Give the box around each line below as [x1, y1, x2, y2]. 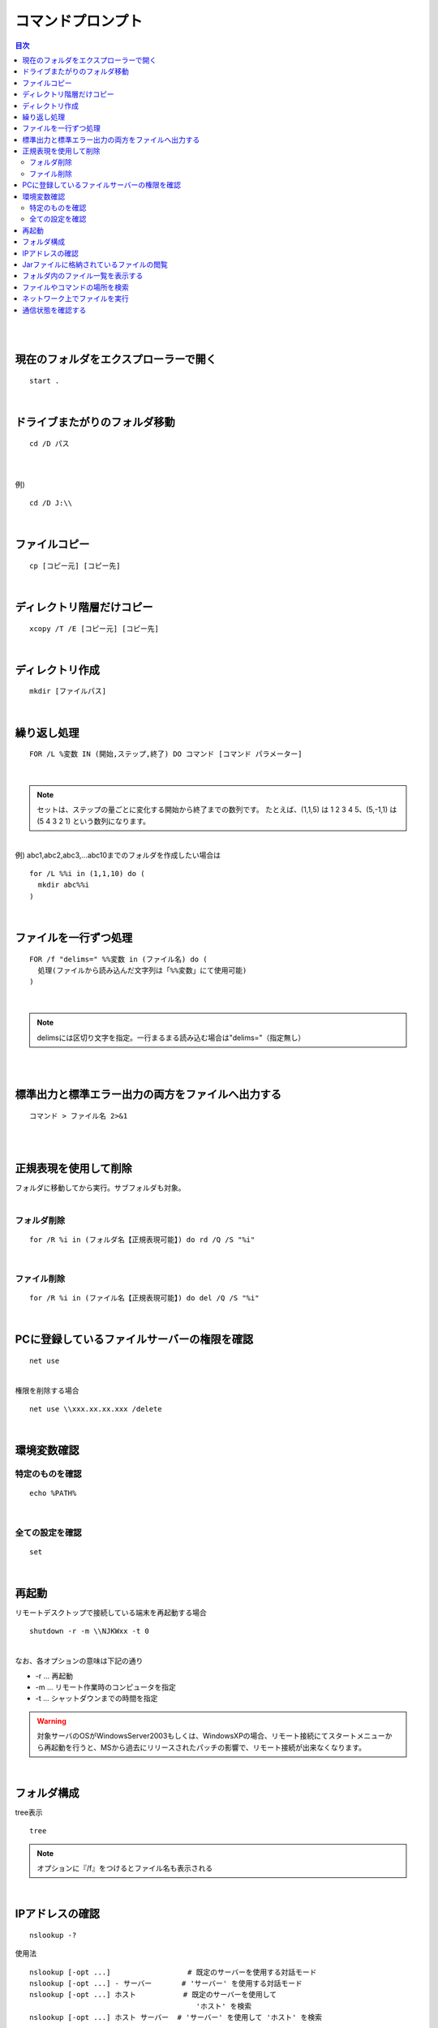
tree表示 [15, 1807, 43, 1817]
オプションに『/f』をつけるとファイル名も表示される [36, 1863, 213, 1873]
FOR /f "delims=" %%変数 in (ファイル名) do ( [29, 954, 208, 964]
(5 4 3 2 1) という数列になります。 [36, 816, 150, 826]
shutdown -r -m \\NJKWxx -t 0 [29, 1626, 150, 1636]
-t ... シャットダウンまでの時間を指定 [35, 1694, 158, 1704]
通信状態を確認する [22, 305, 87, 315]
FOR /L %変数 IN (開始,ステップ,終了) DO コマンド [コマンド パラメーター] [29, 750, 303, 758]
